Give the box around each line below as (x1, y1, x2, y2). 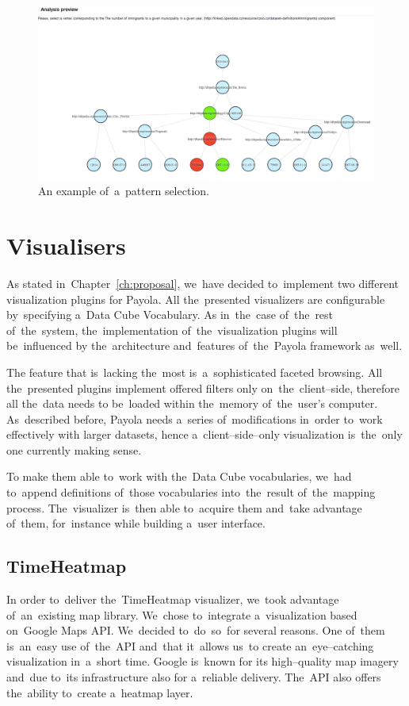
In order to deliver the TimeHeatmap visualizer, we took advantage (6, 591, 339, 608)
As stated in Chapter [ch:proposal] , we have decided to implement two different (6, 274, 399, 291)
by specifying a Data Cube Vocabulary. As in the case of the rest (6, 306, 334, 323)
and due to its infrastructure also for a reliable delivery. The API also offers (6, 669, 381, 685)
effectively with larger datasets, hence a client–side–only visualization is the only (6, 426, 403, 443)
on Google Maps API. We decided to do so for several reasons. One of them (6, 622, 385, 639)
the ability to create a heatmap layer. (6, 684, 193, 700)
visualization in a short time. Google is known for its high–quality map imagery (6, 653, 399, 670)
